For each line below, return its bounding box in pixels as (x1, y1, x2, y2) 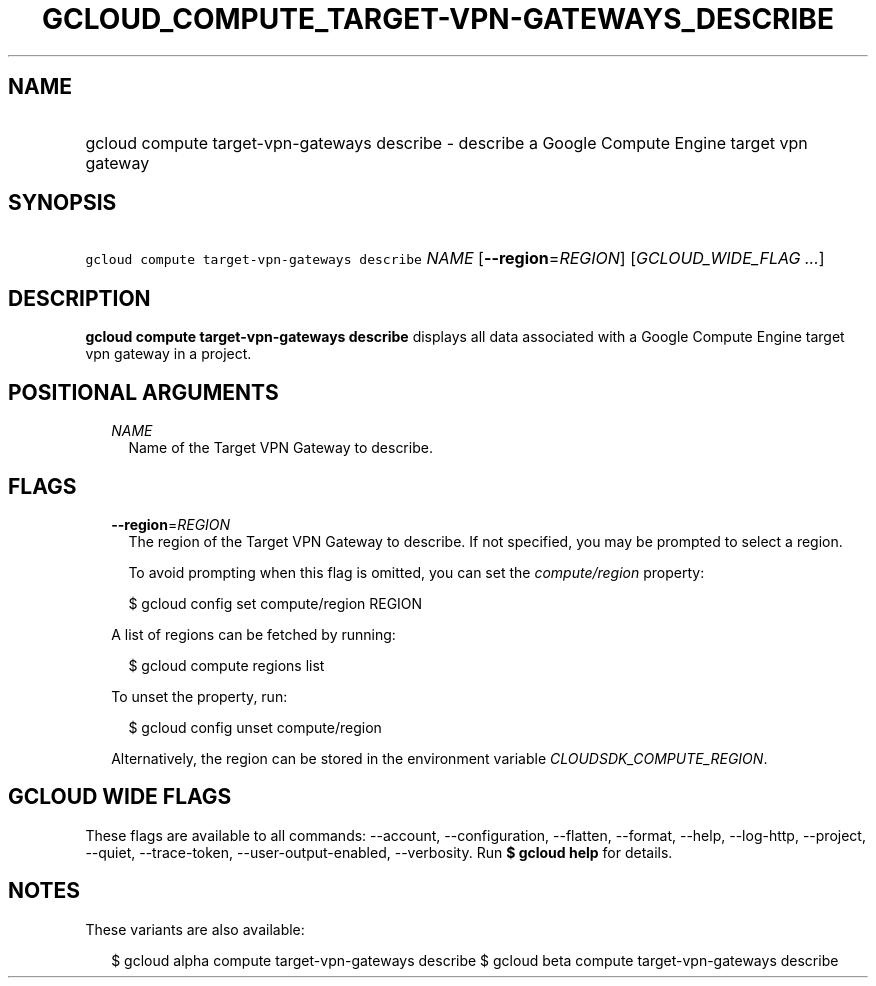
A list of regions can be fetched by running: (111, 625, 396, 643)
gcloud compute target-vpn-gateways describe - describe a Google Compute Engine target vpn (85, 132, 808, 153)
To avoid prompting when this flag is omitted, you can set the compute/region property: (128, 563, 705, 581)
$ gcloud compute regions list (128, 656, 325, 674)
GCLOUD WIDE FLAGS (8, 784, 232, 810)
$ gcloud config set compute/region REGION (128, 594, 423, 612)
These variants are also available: (85, 920, 305, 938)
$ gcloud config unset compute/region (128, 718, 382, 736)
